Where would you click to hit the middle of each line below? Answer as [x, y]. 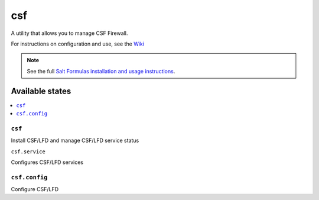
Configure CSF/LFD [35, 189]
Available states [41, 91]
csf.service [28, 151]
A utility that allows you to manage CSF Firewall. [69, 33]
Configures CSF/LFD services [47, 162]
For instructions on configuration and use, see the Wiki [78, 44]
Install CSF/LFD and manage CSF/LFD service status [75, 141]
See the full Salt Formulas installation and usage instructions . [101, 71]
